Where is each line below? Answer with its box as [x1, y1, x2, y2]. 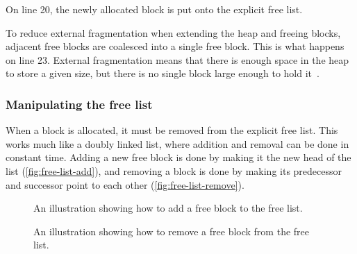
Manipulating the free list [6, 95, 153, 112]
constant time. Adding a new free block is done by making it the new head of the [6, 150, 351, 164]
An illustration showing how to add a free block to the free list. [33, 201, 303, 215]
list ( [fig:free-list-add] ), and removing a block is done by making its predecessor [6, 163, 342, 178]
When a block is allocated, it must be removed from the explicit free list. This [6, 123, 338, 137]
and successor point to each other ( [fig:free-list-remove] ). [6, 177, 244, 192]
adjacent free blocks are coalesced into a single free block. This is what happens [6, 39, 344, 53]
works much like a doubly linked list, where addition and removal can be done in [6, 136, 349, 151]
